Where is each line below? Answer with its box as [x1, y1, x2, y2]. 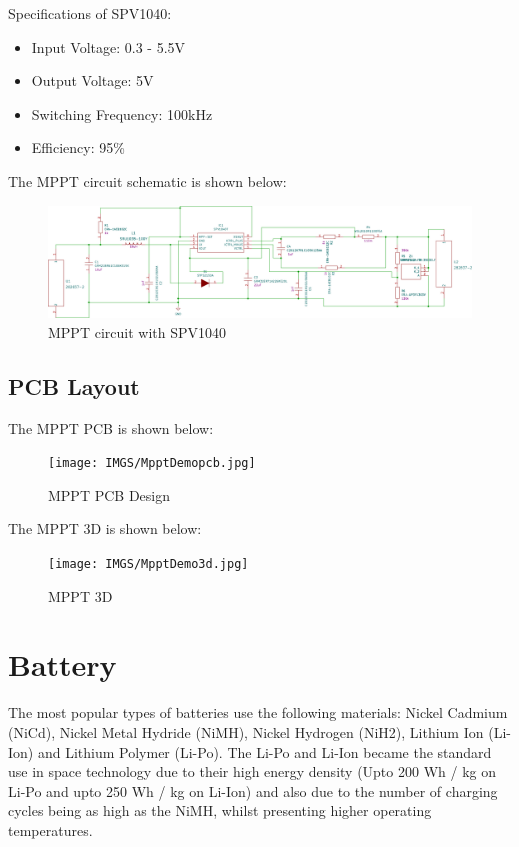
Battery [8, 644, 117, 685]
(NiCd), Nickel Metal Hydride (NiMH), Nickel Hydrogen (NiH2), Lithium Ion [8, 721, 484, 742]
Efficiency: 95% [31, 137, 125, 158]
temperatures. [8, 819, 93, 840]
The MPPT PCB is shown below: [8, 417, 214, 438]
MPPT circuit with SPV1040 [48, 321, 226, 342]
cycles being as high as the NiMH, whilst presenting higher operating [8, 800, 432, 821]
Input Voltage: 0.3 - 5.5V [31, 36, 186, 57]
